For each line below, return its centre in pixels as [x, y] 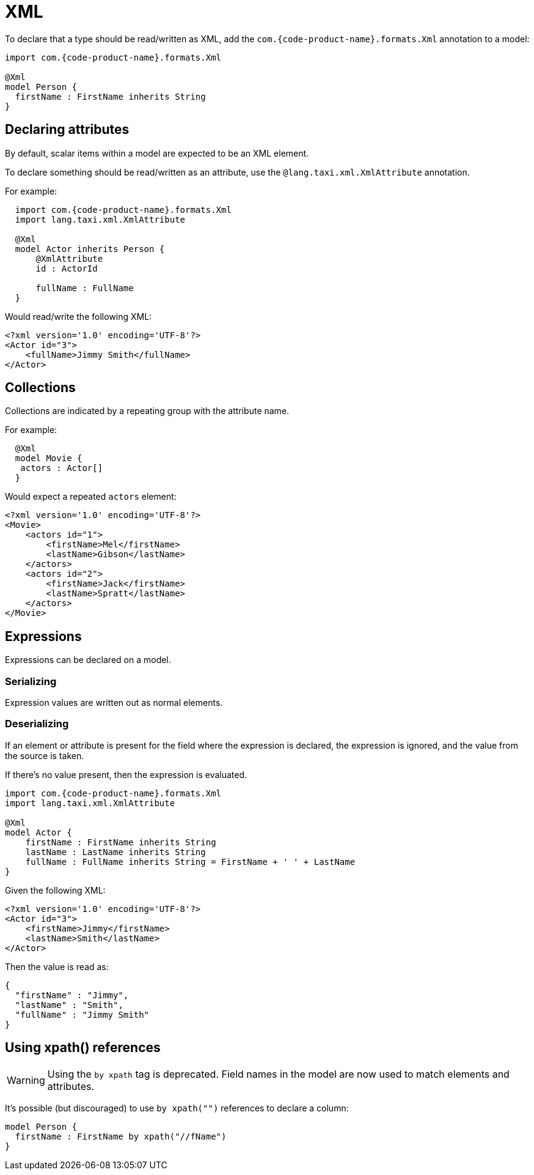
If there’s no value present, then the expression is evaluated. [126, 774]
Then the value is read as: [57, 966]
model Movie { [49, 458]
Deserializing [37, 724]
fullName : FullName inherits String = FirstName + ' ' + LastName [190, 862]
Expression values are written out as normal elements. [114, 703]
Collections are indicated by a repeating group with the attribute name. [147, 411]
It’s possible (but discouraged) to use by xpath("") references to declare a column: [177, 1108]
